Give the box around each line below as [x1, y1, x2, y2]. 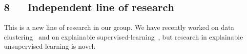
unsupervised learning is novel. [4, 41, 96, 51]
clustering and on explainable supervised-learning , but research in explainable [4, 31, 243, 41]
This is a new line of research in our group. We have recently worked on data [4, 22, 234, 32]
